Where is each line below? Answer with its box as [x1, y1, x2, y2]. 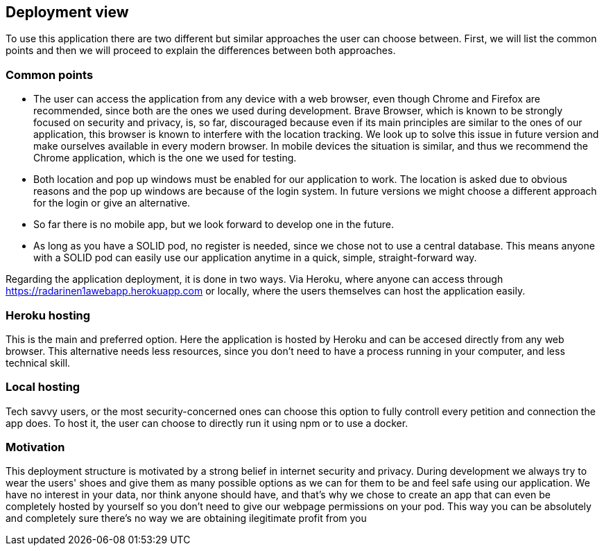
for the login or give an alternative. [33, 197, 191, 209]
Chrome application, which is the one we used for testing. [33, 152, 297, 164]
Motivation [6, 440, 65, 455]
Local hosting [6, 380, 80, 394]
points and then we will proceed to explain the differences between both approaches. [6, 44, 396, 57]
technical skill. [6, 356, 71, 369]
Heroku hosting [6, 308, 91, 322]
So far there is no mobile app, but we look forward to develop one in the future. [33, 218, 394, 231]
